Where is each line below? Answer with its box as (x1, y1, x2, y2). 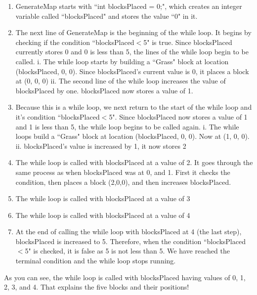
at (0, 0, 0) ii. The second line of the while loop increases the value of (15, 76, 226, 86)
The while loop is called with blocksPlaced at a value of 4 (15, 210, 190, 220)
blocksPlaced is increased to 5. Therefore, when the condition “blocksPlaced (15, 236, 246, 246)
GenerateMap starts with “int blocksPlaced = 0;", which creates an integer (15, 1, 242, 11)
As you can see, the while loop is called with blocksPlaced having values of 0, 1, (4, 272, 246, 282)
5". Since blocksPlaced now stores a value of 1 (109, 111, 248, 122)
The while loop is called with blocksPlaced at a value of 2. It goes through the (15, 157, 253, 168)
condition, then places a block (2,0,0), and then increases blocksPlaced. (15, 176, 231, 187)
